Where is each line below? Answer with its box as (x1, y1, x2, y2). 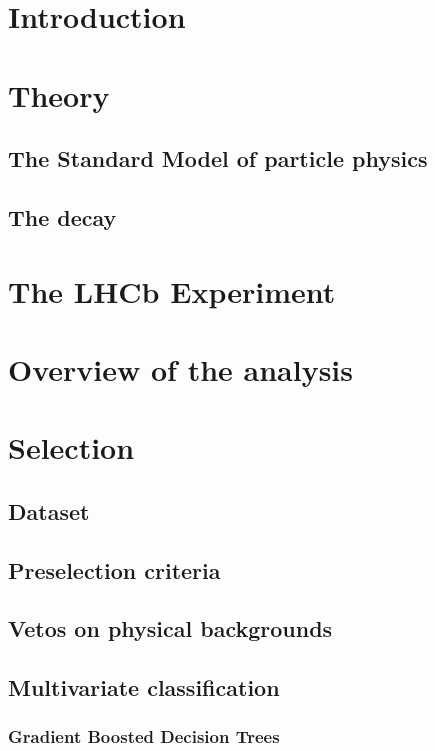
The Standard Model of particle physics (8, 143, 428, 174)
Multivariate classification (8, 672, 280, 703)
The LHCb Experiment (8, 270, 336, 311)
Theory (8, 74, 110, 115)
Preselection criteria (8, 554, 221, 585)
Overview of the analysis (8, 348, 354, 389)
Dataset (8, 495, 90, 526)
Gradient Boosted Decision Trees (8, 724, 280, 749)
